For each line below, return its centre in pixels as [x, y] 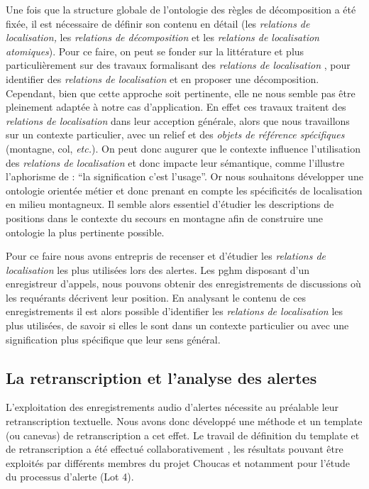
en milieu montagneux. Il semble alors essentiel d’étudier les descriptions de [170, 204]
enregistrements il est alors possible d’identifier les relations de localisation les [175, 311]
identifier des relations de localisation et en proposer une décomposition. [163, 78]
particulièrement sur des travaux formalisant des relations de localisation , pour [178, 65]
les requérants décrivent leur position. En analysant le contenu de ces [156, 297]
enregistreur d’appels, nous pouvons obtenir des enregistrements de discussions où [183, 284]
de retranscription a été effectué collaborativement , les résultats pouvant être [175, 449]
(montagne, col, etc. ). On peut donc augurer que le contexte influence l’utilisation [183, 148]
